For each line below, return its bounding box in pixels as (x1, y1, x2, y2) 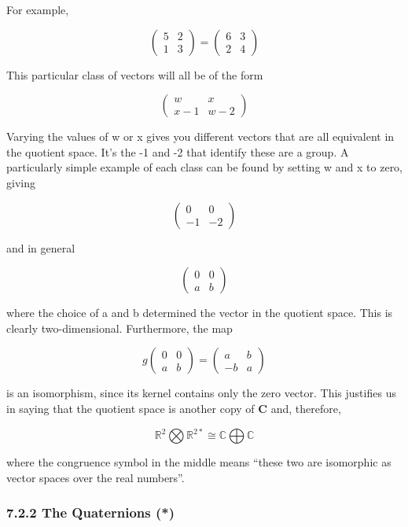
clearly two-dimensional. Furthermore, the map (6, 319, 233, 336)
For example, (6, 2, 69, 17)
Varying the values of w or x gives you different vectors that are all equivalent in (6, 128, 395, 145)
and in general (6, 239, 75, 256)
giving (6, 174, 35, 190)
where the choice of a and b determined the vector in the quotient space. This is (6, 304, 393, 321)
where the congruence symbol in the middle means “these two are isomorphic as (6, 454, 391, 470)
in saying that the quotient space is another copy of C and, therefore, (6, 400, 341, 416)
